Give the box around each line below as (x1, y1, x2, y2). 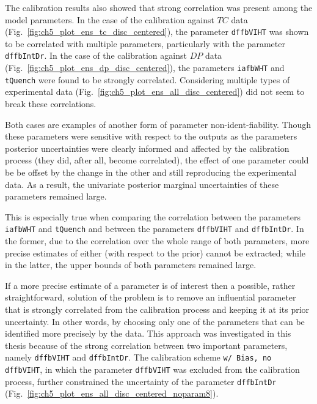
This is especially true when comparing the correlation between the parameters (5, 210, 301, 223)
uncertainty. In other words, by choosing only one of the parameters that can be (5, 315, 305, 327)
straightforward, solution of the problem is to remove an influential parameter (5, 291, 296, 304)
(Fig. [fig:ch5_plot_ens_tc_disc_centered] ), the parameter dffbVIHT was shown (5, 25, 309, 38)
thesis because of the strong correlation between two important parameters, (5, 339, 288, 351)
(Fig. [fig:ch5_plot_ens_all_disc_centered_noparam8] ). (5, 387, 219, 400)
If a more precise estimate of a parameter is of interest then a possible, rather (5, 279, 296, 291)
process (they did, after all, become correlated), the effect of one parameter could (5, 154, 309, 166)
